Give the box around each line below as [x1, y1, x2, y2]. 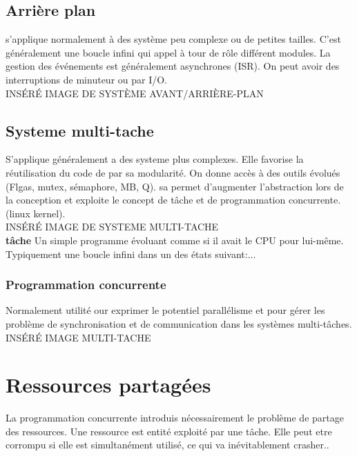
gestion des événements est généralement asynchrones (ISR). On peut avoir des [6, 59, 340, 73]
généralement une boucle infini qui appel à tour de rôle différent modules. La [6, 45, 331, 59]
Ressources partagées [6, 370, 211, 399]
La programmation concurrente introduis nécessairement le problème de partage [6, 410, 344, 425]
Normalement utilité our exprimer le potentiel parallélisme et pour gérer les [6, 303, 325, 317]
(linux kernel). [6, 206, 66, 220]
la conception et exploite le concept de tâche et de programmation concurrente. [6, 192, 341, 207]
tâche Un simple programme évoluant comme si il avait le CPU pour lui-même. [6, 232, 344, 247]
